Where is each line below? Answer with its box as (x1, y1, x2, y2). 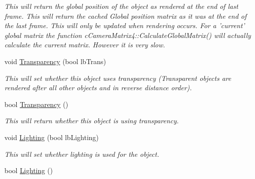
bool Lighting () (4, 165, 53, 176)
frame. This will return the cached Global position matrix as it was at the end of (4, 10, 247, 21)
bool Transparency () (4, 99, 69, 109)
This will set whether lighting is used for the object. (4, 148, 159, 159)
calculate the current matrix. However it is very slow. (4, 39, 165, 50)
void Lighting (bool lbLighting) (4, 132, 99, 142)
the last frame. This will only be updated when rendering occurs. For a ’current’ (4, 20, 245, 31)
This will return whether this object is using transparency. (4, 115, 179, 126)
